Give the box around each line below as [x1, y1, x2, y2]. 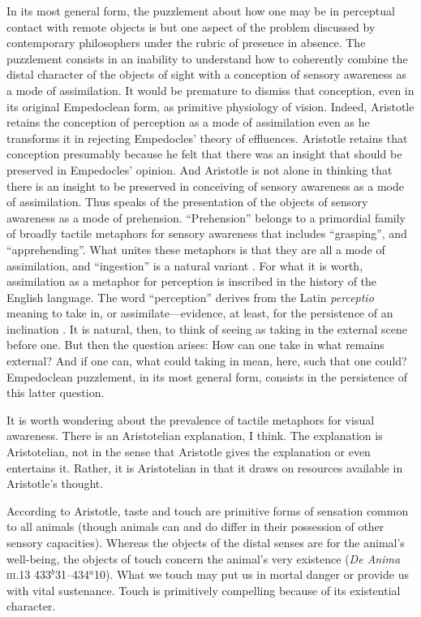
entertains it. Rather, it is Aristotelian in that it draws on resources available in [6, 459, 403, 476]
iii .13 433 [6, 566, 51, 583]
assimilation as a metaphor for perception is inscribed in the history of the [6, 273, 377, 290]
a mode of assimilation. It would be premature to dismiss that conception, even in [6, 81, 415, 98]
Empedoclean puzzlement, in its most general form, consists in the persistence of [6, 368, 407, 385]
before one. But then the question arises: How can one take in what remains [6, 336, 384, 353]
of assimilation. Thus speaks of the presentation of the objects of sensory [6, 193, 368, 210]
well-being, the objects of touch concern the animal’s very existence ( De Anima [6, 550, 401, 567]
